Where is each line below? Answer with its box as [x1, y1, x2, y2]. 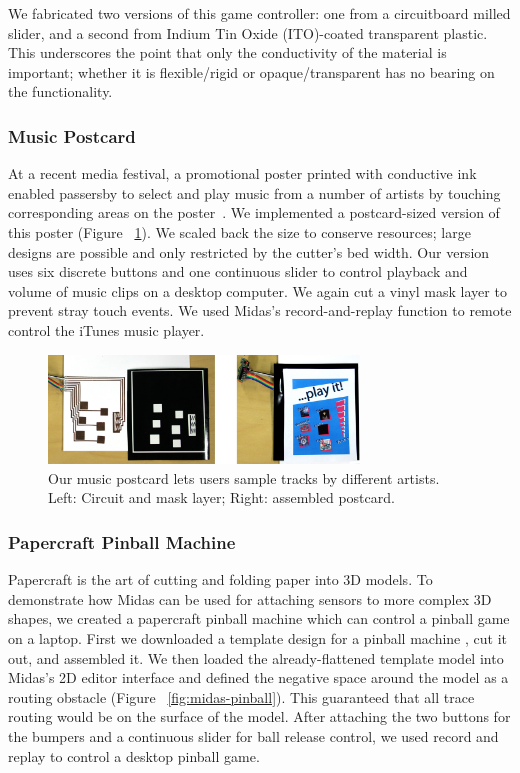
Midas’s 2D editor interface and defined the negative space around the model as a [8, 667, 509, 688]
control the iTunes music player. [8, 319, 205, 340]
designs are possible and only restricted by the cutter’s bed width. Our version [8, 241, 490, 262]
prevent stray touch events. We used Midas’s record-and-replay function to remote [8, 300, 512, 321]
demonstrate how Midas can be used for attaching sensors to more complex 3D [8, 588, 492, 609]
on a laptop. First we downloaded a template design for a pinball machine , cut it [8, 628, 507, 648]
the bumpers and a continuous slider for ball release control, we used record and [8, 725, 499, 746]
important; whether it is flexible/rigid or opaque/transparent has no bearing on [8, 61, 495, 82]
